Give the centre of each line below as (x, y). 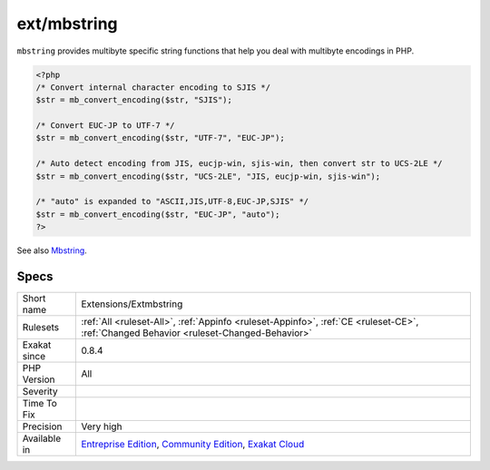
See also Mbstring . (52, 250)
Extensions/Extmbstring (132, 304)
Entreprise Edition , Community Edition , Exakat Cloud (193, 445)
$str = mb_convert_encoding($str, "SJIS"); (134, 100)
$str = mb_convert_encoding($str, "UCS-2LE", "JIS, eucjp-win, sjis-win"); (208, 176)
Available (42, 438)
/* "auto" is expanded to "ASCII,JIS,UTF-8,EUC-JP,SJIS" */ (172, 201)
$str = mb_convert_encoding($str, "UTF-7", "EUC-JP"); (160, 138)
